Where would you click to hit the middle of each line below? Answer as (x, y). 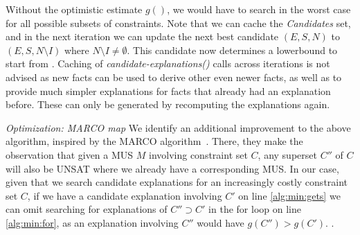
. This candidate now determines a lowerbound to (232, 50)
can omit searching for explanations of (87, 209)
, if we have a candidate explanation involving (125, 195)
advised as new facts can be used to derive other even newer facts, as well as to (174, 77)
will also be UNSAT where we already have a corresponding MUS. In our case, (172, 168)
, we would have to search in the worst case (259, 9)
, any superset (287, 154)
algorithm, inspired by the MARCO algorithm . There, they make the (154, 141)
